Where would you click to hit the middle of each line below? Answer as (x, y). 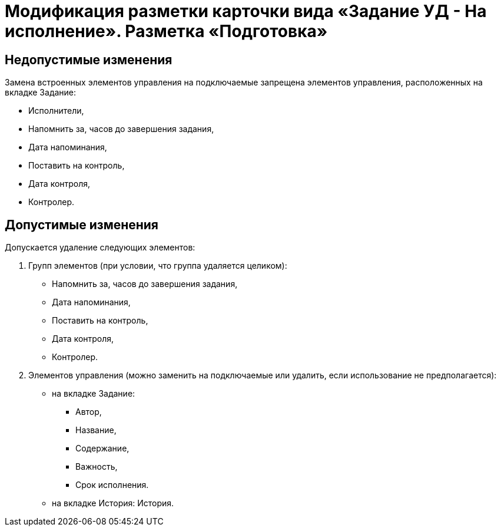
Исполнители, (56, 111)
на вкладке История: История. (113, 503)
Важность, (97, 467)
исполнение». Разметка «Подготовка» (166, 31)
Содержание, (102, 448)
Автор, (89, 412)
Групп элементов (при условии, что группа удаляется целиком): (158, 266)
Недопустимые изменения (89, 60)
